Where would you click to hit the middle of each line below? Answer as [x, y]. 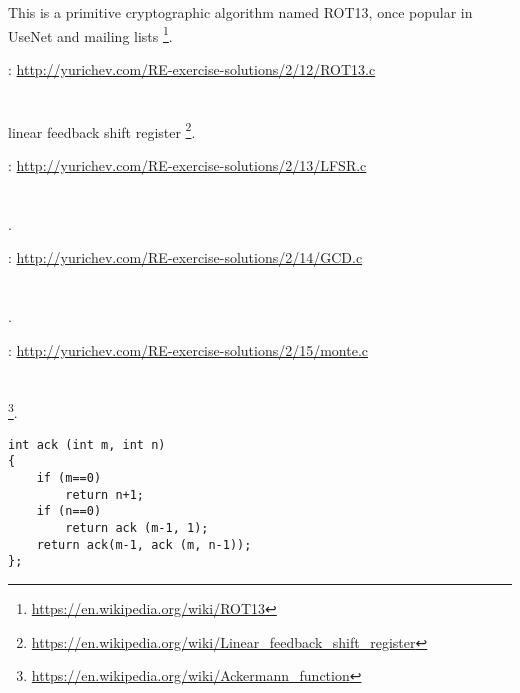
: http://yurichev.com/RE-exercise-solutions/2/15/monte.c [188, 349]
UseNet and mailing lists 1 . [90, 34]
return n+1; [105, 494]
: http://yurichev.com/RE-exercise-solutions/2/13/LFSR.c [187, 164]
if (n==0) [69, 511]
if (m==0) [69, 477]
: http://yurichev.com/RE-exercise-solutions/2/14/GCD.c [185, 257]
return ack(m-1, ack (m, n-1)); [144, 544]
